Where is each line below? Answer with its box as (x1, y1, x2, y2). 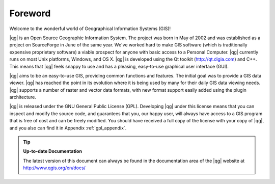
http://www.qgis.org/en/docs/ (23, 165, 86, 171)
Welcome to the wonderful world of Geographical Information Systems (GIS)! (9, 25, 171, 32)
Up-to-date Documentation (23, 148, 82, 154)
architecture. (9, 94, 37, 100)
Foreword (9, 8, 51, 19)
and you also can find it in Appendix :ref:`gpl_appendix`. (9, 125, 127, 131)
